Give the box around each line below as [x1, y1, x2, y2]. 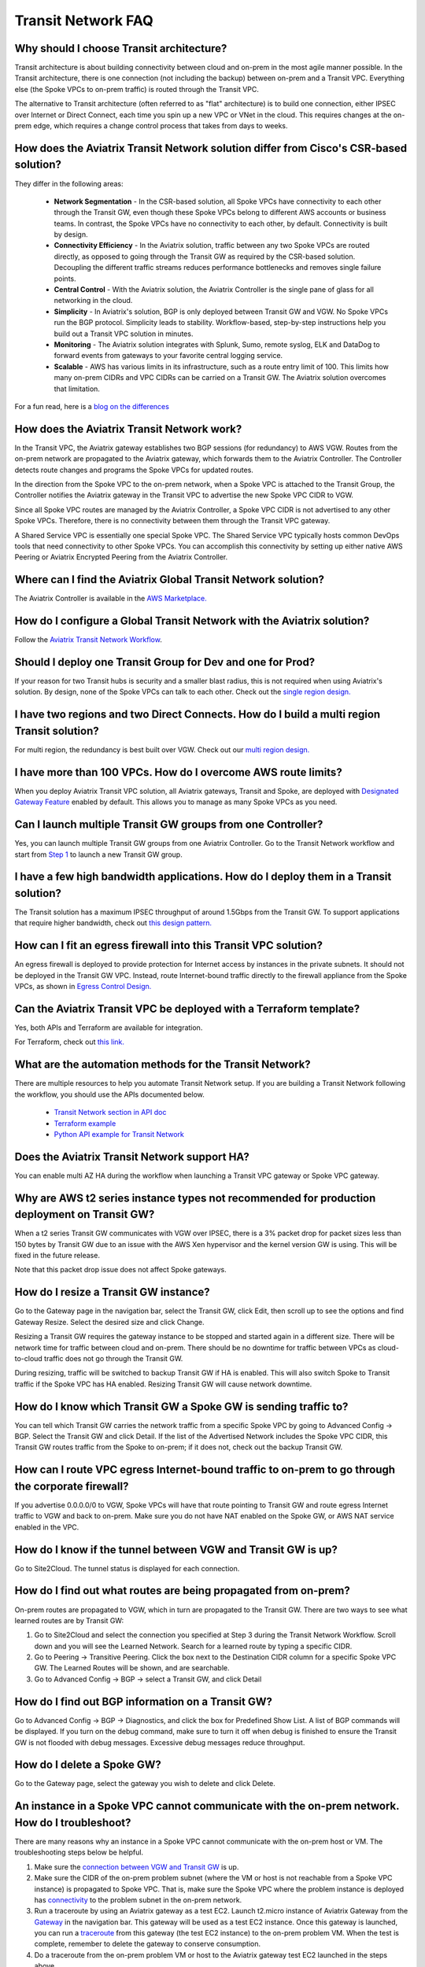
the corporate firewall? [14, 1479, 129, 1493]
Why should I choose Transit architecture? [14, 42, 227, 55]
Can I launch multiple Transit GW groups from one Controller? [14, 818, 323, 832]
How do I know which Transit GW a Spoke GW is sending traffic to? [14, 1400, 349, 1413]
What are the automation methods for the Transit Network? [14, 1058, 311, 1072]
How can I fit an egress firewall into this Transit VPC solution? [14, 939, 323, 952]
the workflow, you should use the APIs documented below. [14, 1090, 205, 1099]
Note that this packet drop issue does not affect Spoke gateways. [14, 1265, 227, 1275]
